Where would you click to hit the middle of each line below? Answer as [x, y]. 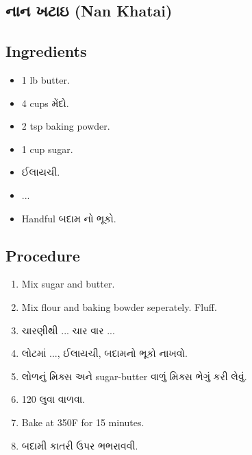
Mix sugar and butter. [68, 284]
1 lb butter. [46, 79]
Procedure [43, 255]
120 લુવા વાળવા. [53, 399]
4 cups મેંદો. [45, 103]
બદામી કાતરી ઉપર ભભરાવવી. [80, 445]
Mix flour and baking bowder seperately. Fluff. [119, 306]
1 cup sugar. [47, 149]
